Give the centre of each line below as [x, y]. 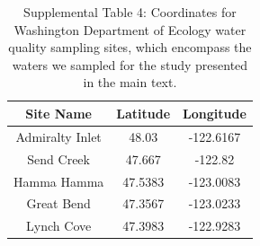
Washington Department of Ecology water [130, 29]
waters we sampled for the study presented [130, 64]
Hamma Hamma [59, 181]
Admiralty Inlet [58, 136]
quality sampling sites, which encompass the [130, 47]
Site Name [58, 113]
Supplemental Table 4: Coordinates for [130, 12]
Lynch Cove [59, 226]
